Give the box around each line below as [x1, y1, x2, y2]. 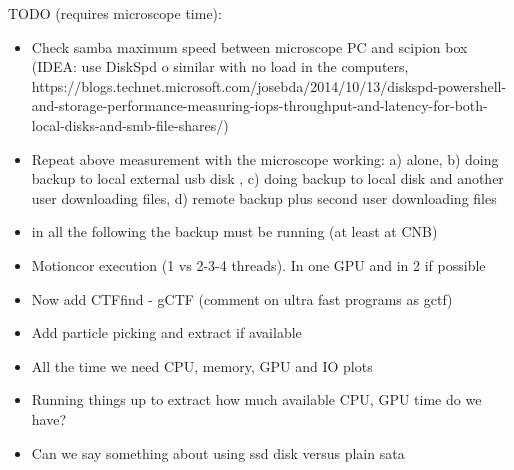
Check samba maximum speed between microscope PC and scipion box [31, 36, 468, 57]
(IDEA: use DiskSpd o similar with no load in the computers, [31, 56, 409, 77]
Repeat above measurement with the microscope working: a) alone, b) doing [31, 148, 499, 169]
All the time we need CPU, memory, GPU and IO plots [31, 355, 373, 376]
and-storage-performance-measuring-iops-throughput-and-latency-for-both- [31, 95, 488, 116]
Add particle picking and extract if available [31, 322, 302, 343]
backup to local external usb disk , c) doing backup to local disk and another [31, 168, 504, 189]
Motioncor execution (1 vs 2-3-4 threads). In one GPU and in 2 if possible [31, 254, 486, 275]
